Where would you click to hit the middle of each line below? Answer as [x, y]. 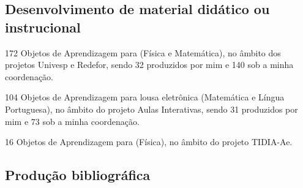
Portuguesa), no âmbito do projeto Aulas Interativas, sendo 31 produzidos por [151, 109]
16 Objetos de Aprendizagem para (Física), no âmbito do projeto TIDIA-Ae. [149, 142]
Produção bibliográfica [78, 175]
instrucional [43, 27]
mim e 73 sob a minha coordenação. [72, 121]
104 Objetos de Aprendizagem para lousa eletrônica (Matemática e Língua [145, 97]
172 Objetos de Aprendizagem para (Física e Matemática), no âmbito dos [143, 52]
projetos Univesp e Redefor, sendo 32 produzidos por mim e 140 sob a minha [149, 65]
